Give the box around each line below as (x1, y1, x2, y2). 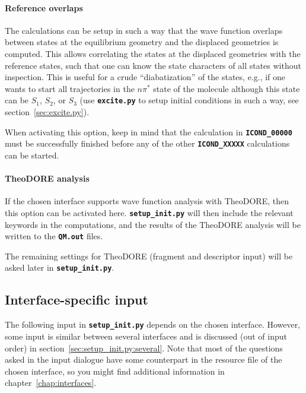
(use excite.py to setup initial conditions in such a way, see (79, 94, 299, 106)
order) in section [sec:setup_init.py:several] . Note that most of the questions (5, 341, 283, 354)
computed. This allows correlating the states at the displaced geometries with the (5, 47, 301, 59)
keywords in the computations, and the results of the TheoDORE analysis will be (5, 218, 301, 230)
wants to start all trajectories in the (5, 82, 135, 94)
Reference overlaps (5, 1, 83, 14)
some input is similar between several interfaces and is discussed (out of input (5, 329, 287, 342)
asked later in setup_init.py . (5, 261, 114, 274)
